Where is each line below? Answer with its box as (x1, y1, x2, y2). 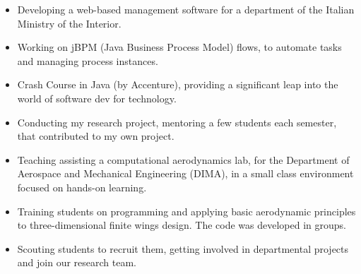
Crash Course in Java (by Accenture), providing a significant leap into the (17, 77, 338, 92)
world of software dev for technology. (17, 90, 177, 105)
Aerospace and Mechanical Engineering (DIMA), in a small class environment (17, 166, 354, 181)
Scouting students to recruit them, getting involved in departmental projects (17, 241, 349, 256)
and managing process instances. (17, 53, 158, 68)
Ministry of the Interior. (17, 16, 122, 30)
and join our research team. (17, 255, 136, 270)
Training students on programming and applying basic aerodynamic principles (17, 203, 356, 218)
